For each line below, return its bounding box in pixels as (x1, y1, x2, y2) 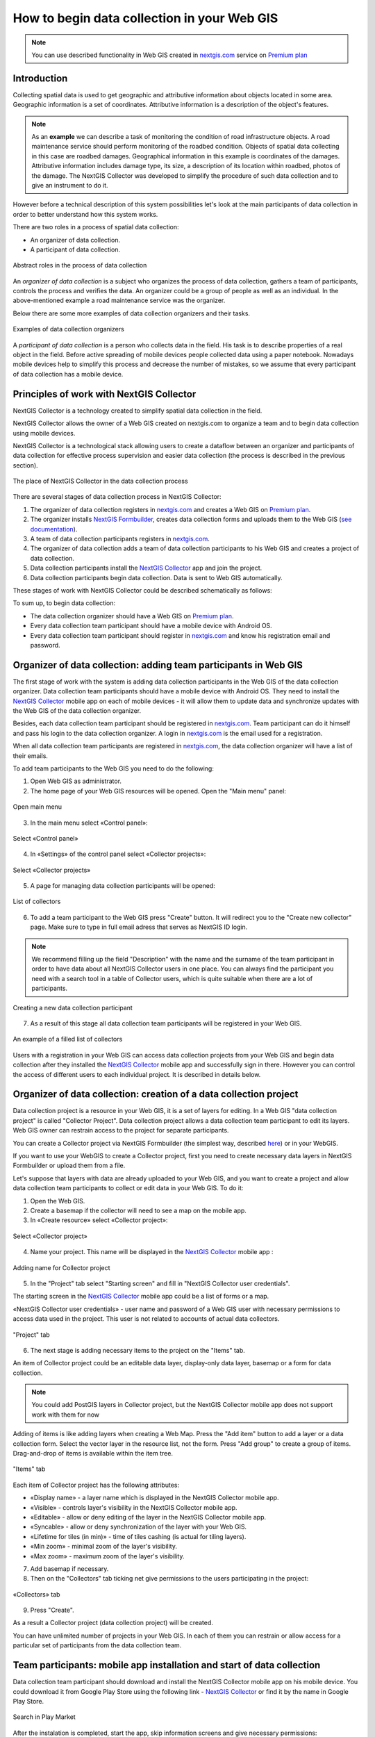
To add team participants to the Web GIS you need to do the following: (12, 764, 215, 773)
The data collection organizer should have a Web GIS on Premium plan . (30, 611, 234, 620)
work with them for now (31, 1410, 100, 1419)
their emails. (12, 751, 49, 760)
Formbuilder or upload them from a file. (12, 1161, 126, 1170)
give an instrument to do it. (31, 181, 108, 189)
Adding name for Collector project (12, 1263, 110, 1271)
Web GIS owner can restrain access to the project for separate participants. (12, 1126, 229, 1135)
